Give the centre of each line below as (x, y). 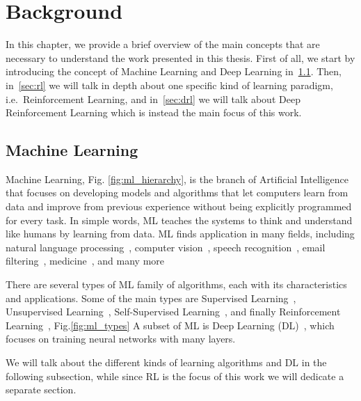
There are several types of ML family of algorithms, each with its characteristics (176, 284)
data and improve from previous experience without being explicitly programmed (179, 206)
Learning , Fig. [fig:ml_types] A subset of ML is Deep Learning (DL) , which (170, 325)
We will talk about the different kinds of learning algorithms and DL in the (166, 362)
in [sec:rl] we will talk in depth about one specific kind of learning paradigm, (169, 85)
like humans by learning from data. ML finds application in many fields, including (180, 234)
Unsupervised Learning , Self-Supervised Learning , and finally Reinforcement (173, 312)
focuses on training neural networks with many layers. (121, 339)
